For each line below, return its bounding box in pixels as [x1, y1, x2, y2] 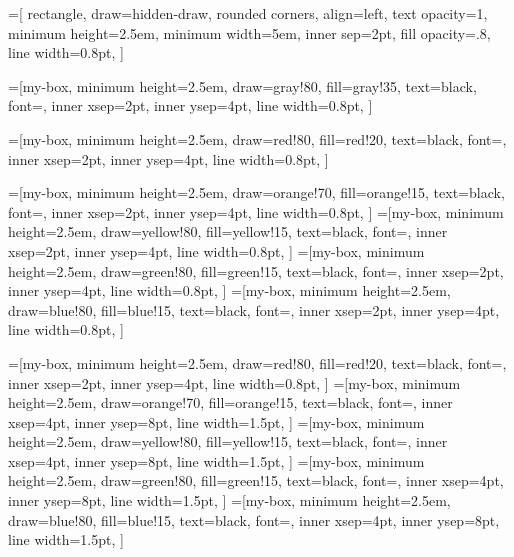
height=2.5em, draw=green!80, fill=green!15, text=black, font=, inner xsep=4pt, [8, 470, 504, 491]
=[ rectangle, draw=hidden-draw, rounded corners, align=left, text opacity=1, [8, 3, 488, 23]
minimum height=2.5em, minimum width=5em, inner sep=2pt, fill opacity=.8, [8, 22, 491, 43]
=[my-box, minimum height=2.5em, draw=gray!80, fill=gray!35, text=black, [8, 75, 477, 96]
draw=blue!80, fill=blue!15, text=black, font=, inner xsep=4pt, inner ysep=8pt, [8, 509, 500, 530]
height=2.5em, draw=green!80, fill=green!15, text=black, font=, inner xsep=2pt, [8, 260, 504, 281]
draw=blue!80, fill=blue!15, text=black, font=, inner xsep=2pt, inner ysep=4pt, [8, 299, 500, 320]
